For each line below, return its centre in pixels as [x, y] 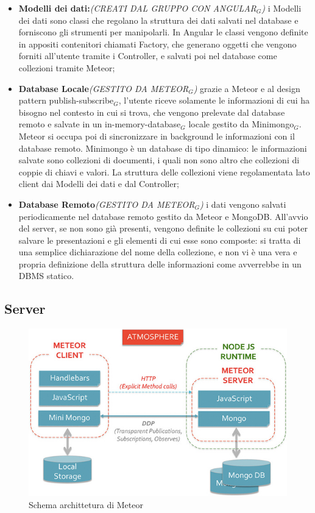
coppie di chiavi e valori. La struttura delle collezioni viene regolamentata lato [164, 172]
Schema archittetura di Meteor [86, 505]
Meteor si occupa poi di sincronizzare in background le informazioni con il [157, 136]
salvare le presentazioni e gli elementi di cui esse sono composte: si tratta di [160, 240]
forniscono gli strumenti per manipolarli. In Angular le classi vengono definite [163, 32]
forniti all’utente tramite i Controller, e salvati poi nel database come [148, 56]
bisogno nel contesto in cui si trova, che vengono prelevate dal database [152, 112]
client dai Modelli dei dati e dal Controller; [99, 184]
